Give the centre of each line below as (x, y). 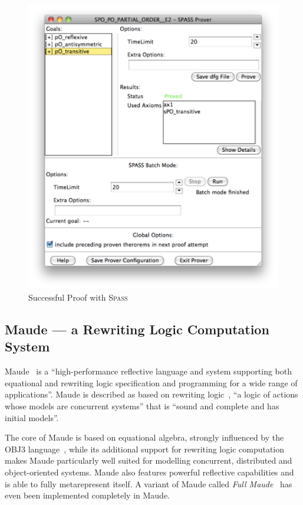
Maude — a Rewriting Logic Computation (137, 329)
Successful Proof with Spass (78, 297)
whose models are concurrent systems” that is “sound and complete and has (142, 405)
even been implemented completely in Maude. (87, 495)
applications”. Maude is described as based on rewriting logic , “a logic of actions (151, 394)
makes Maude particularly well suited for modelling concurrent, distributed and (149, 460)
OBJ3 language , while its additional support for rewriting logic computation (145, 449)
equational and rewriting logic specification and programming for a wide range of (151, 382)
